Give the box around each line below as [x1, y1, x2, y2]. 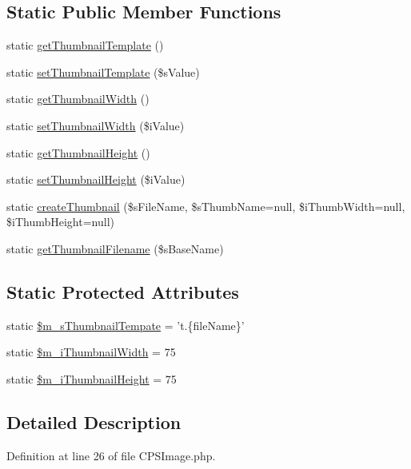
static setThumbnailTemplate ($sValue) [6, 63, 200, 80]
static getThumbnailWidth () [6, 90, 150, 107]
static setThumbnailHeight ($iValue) [6, 171, 186, 188]
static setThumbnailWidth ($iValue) [6, 117, 185, 133]
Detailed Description [6, 409, 182, 434]
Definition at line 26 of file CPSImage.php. [6, 447, 216, 463]
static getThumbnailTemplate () [6, 37, 164, 54]
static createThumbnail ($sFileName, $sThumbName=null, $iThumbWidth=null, [6, 197, 405, 214]
